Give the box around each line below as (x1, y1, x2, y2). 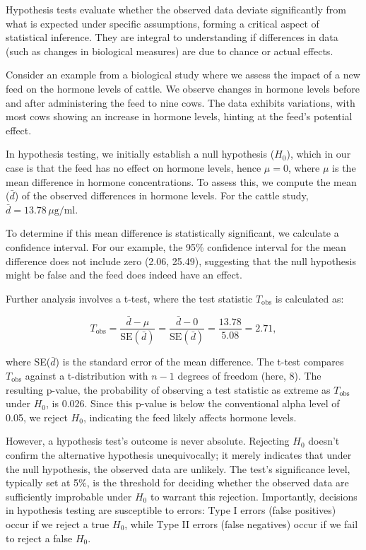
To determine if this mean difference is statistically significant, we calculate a (6, 226, 339, 240)
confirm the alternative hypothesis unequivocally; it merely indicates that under (6, 447, 352, 462)
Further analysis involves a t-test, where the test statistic (6, 291, 253, 305)
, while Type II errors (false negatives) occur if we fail (124, 516, 358, 531)
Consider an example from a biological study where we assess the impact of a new (6, 67, 360, 82)
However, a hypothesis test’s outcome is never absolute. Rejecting (6, 433, 290, 448)
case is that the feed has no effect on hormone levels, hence (6, 160, 261, 175)
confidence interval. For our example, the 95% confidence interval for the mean (6, 239, 346, 254)
